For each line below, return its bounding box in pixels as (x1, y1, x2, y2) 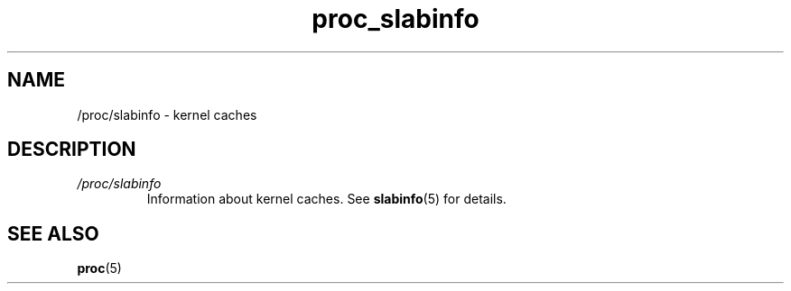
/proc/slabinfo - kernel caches (77, 106, 257, 123)
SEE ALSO (7, 222, 99, 245)
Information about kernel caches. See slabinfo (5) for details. (146, 191, 507, 207)
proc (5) (77, 260, 122, 277)
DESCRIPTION (7, 138, 136, 161)
